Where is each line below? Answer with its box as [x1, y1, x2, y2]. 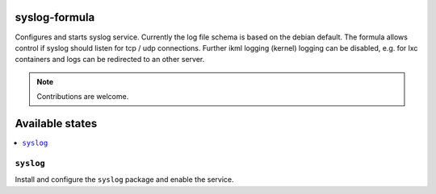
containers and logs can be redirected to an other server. [15, 55, 205, 64]
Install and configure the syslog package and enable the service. [15, 175, 234, 184]
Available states [15, 117, 98, 130]
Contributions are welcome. [36, 92, 129, 101]
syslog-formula [15, 10, 95, 24]
